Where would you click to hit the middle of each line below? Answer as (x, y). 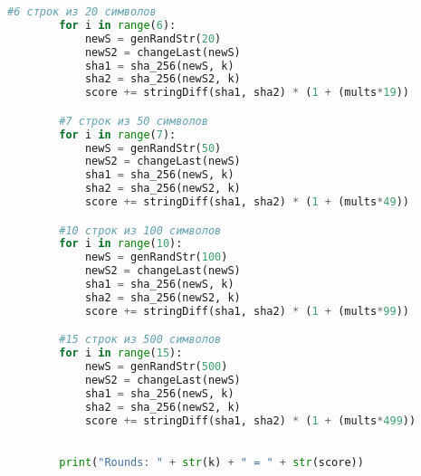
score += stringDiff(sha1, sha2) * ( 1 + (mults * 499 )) (250, 420)
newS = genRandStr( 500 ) (156, 367)
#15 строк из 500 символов (140, 340)
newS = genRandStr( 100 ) (156, 257)
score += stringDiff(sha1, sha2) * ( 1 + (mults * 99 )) (247, 311)
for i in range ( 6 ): (118, 25)
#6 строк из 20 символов (82, 12)
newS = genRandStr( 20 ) (153, 38)
